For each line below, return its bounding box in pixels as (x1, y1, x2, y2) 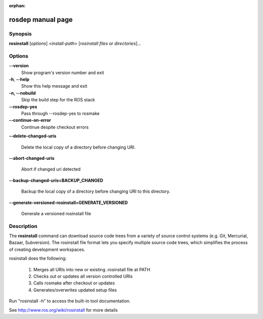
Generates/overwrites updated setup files (33, 287, 117, 293)
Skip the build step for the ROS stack (21, 97, 95, 103)
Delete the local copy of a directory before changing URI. (21, 144, 136, 150)
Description (9, 223, 38, 229)
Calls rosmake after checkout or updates (33, 280, 115, 286)
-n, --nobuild (9, 90, 36, 96)
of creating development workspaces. (9, 246, 85, 252)
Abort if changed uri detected (21, 166, 81, 172)
